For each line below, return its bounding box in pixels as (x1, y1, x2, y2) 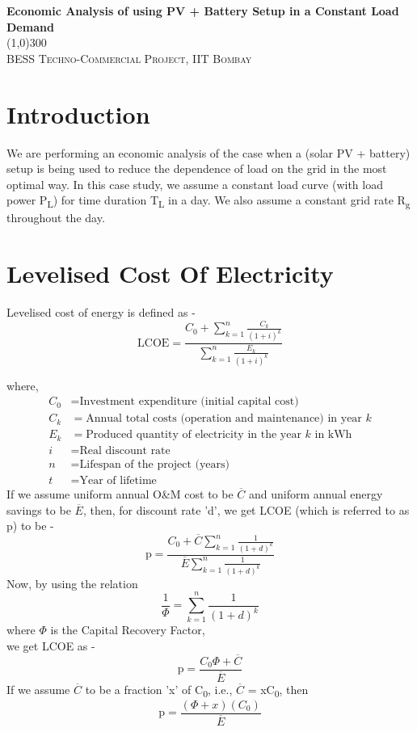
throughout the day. (6, 209, 105, 226)
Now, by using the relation (6, 574, 138, 591)
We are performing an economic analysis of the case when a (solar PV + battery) (6, 144, 411, 161)
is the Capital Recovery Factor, (50, 621, 205, 638)
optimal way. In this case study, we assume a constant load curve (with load (6, 175, 383, 192)
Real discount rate (79, 444, 171, 456)
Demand (6, 18, 54, 35)
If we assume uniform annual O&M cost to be (6, 486, 234, 503)
